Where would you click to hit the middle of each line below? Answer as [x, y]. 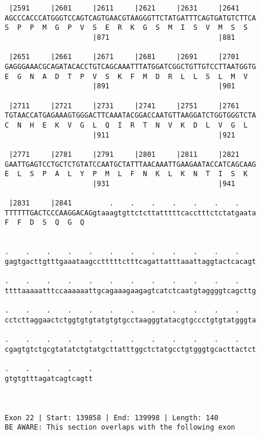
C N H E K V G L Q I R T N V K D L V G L [126, 125]
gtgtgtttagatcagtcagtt [49, 378]
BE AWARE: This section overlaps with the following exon [120, 428]
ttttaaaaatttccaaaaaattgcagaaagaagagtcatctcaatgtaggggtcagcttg [130, 291]
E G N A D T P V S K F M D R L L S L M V [126, 76]
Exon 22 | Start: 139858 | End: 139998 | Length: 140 [112, 418]
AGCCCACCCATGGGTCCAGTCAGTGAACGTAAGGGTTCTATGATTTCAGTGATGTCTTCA [130, 18]
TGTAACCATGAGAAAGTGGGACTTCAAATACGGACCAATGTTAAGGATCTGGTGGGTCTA [130, 116]
